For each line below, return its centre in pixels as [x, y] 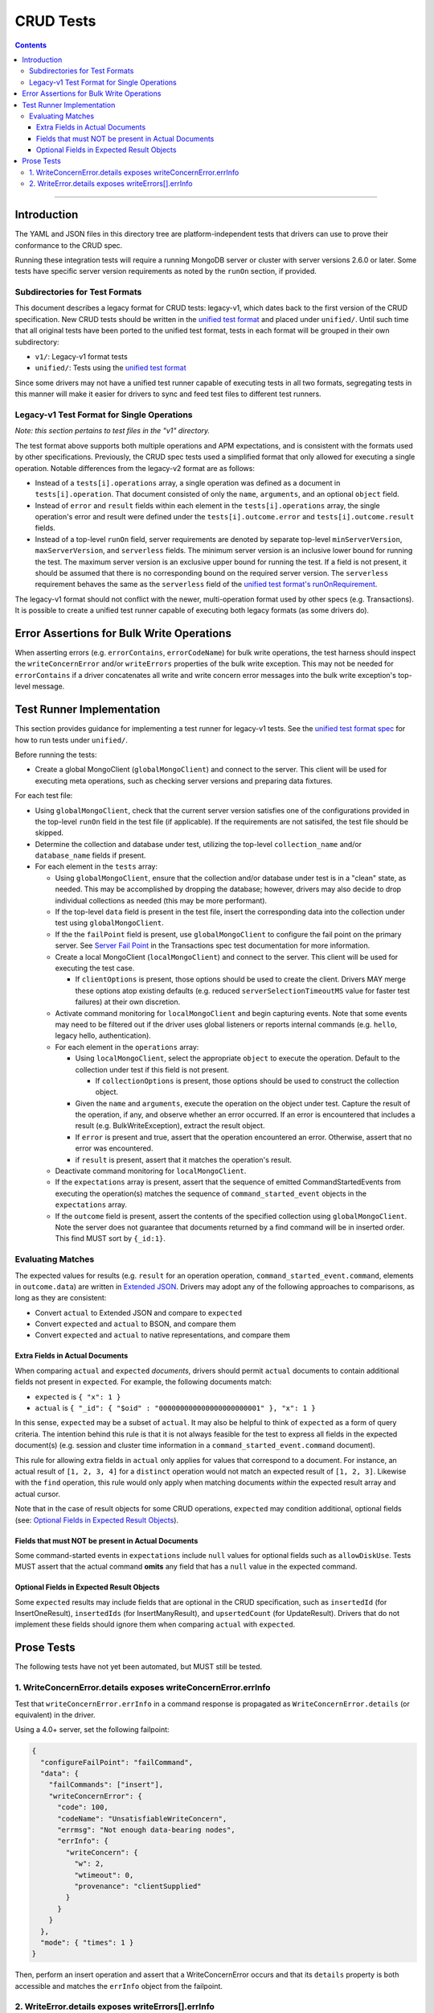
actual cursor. [37, 1494]
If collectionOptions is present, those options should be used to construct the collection [247, 1081]
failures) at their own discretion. [128, 1002]
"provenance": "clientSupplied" [137, 1886]
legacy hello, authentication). [103, 1035]
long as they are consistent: [61, 1298]
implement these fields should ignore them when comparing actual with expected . [155, 1624]
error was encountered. [114, 1148]
